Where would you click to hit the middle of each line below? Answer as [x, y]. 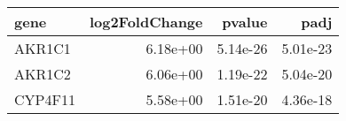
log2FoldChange [146, 22]
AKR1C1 [43, 48]
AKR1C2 [43, 74]
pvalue [245, 22]
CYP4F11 [45, 99]
